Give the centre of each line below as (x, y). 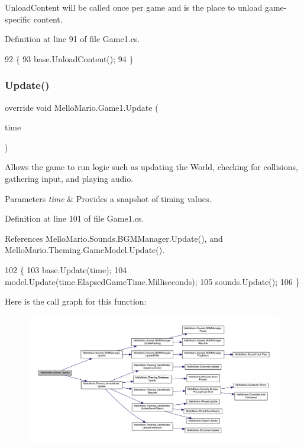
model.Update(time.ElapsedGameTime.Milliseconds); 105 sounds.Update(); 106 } (152, 281)
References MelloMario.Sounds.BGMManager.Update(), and (114, 238)
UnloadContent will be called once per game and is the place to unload (134, 7)
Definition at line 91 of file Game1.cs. (72, 39)
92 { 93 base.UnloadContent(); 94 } (69, 58)
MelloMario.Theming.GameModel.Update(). (85, 250)
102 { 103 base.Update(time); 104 (66, 269)
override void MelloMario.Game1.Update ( (82, 107)
